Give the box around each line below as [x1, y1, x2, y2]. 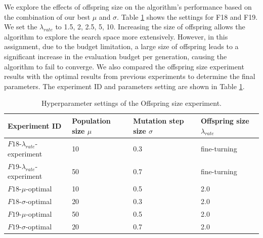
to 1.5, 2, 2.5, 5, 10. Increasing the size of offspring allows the [55, 21, 245, 32]
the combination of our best [4, 11, 91, 22]
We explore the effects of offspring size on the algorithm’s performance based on [4, 2, 252, 12]
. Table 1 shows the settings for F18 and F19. [117, 11, 258, 22]
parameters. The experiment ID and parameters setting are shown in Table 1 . [4, 81, 245, 91]
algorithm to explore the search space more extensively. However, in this [4, 31, 228, 42]
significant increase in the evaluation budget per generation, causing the [4, 51, 227, 61]
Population [72, 115, 111, 126]
